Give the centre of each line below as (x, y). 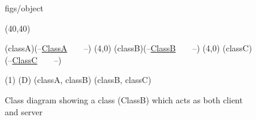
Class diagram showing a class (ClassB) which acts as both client (124, 99)
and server (24, 111)
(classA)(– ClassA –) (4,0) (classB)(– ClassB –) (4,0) (112, 48)
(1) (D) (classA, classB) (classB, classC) (78, 80)
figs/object (24, 8)
